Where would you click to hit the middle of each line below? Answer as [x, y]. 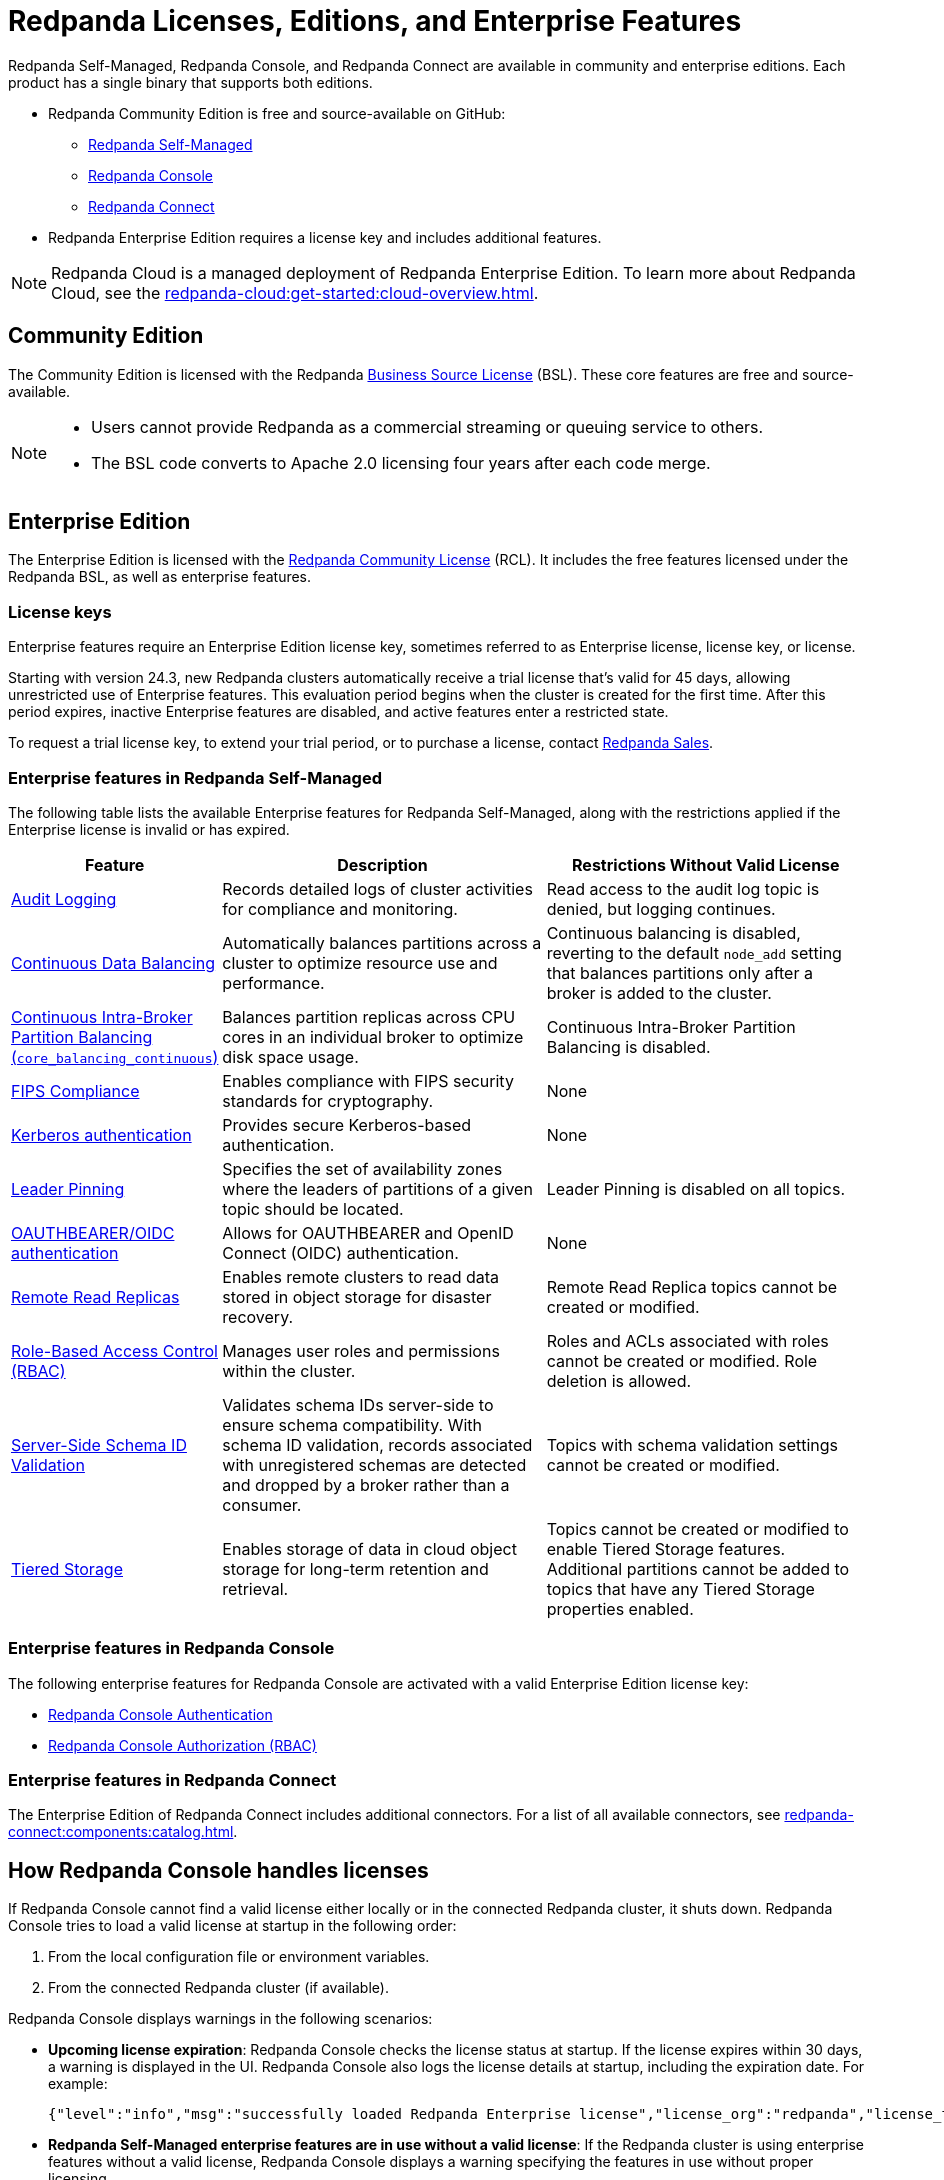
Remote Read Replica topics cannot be [692, 1286]
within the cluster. [289, 1370]
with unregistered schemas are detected [374, 1464]
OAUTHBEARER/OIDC [93, 1232]
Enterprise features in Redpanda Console [171, 1648]
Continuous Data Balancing [113, 962]
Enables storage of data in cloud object [369, 1548]
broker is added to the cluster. [659, 992]
